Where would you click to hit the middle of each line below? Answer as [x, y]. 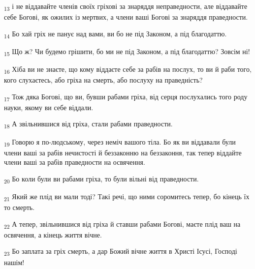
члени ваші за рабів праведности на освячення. [75, 162]
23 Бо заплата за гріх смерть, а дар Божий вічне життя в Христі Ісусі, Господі [121, 252]
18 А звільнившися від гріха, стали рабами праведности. [88, 124]
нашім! [14, 262]
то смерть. [19, 207]
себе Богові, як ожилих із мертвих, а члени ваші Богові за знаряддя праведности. [126, 17]
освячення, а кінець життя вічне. [53, 234]
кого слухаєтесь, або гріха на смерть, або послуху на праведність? [103, 80]
